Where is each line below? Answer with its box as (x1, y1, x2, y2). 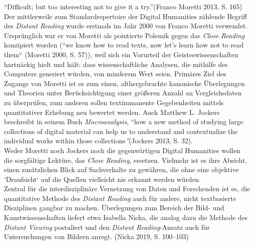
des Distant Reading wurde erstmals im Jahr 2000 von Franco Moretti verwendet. (4, 21, 248, 31)
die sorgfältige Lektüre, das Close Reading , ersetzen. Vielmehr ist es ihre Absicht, (4, 155, 247, 165)
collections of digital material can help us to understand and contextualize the (4, 126, 238, 136)
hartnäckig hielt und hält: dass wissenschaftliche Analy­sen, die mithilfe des (4, 59, 228, 69)
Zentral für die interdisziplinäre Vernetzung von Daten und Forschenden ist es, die (4, 183, 250, 194)
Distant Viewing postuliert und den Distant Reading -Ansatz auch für (4, 222, 210, 232)
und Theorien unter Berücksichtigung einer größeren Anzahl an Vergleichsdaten (4, 88, 242, 98)
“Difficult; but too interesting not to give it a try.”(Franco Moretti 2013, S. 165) (4, 1, 242, 11)
